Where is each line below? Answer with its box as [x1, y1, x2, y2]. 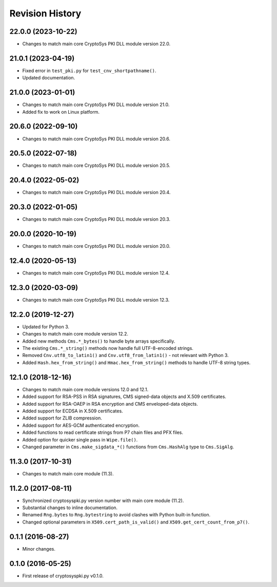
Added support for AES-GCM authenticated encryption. [22, 422, 140, 428]
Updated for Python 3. [22, 323, 69, 330]
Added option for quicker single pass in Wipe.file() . [22, 436, 138, 443]
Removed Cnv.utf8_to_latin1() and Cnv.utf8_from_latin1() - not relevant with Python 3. [22, 352, 229, 359]
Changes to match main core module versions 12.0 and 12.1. [22, 386, 149, 392]
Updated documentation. [22, 75, 75, 81]
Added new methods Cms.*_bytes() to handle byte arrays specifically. [22, 338, 175, 344]
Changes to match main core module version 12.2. [22, 331, 128, 337]
